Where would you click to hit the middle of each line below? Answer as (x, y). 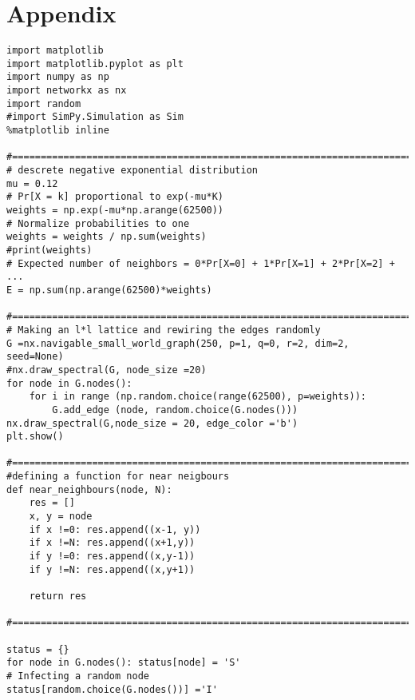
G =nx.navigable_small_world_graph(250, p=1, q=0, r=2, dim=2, (178, 343)
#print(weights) (49, 250)
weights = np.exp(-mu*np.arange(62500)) (115, 210)
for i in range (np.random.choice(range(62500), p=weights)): (198, 397)
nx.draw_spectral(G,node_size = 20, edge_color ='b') (152, 423)
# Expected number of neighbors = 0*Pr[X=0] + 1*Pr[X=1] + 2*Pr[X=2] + (201, 263)
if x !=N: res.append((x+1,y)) (112, 543)
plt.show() (35, 437)
